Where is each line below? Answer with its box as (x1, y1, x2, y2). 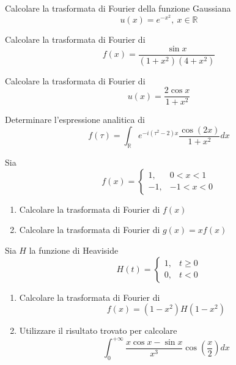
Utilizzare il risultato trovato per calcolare (19, 324, 177, 337)
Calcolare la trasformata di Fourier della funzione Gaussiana (5, 2, 231, 14)
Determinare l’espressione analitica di (5, 113, 145, 126)
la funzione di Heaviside (29, 244, 119, 257)
